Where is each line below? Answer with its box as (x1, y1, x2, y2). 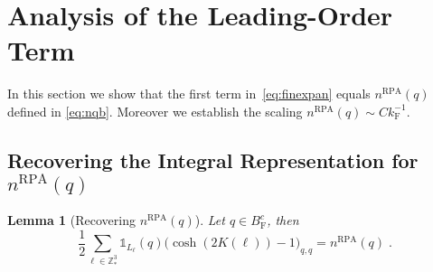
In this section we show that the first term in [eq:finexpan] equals (7, 84, 371, 103)
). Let (194, 211, 225, 230)
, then (267, 211, 299, 230)
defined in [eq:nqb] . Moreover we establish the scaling (7, 101, 303, 120)
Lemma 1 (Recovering (7, 211, 136, 230)
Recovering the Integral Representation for (7, 145, 419, 174)
